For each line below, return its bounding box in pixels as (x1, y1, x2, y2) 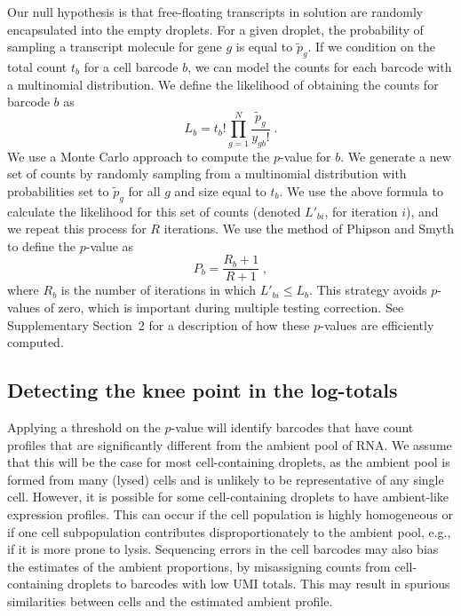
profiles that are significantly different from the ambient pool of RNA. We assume (7, 435, 452, 454)
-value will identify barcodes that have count (171, 418, 414, 437)
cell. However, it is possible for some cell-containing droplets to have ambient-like (7, 487, 449, 506)
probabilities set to (7, 181, 109, 200)
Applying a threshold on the (7, 418, 161, 437)
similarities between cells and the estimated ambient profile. (7, 591, 333, 610)
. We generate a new (340, 146, 451, 165)
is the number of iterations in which (60, 280, 256, 299)
